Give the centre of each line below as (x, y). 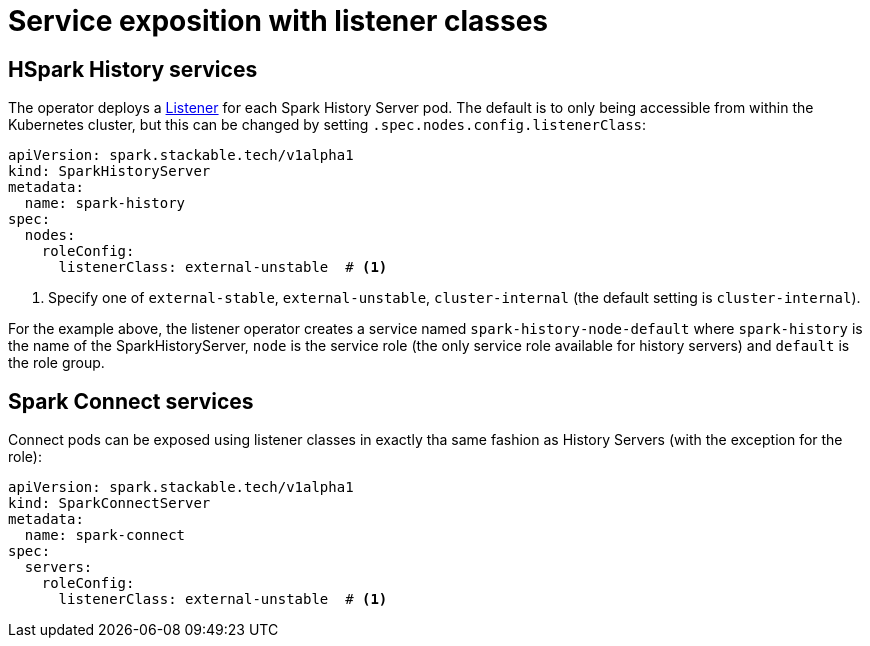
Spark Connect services (131, 401)
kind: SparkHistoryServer (109, 171)
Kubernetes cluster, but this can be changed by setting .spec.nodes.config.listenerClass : (327, 125)
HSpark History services (133, 69)
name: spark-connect (105, 535)
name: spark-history (105, 203)
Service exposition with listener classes (278, 21)
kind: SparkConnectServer (109, 503)
